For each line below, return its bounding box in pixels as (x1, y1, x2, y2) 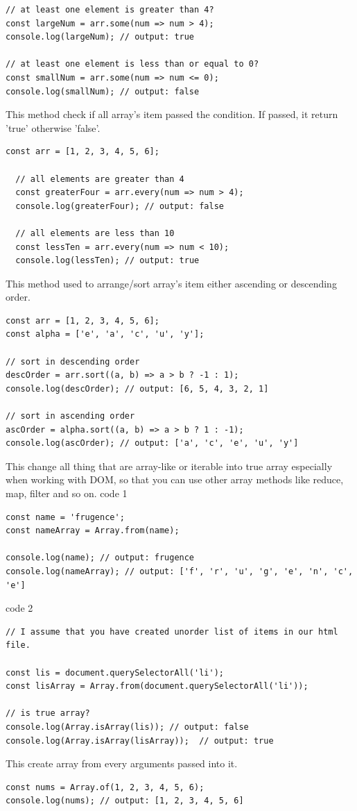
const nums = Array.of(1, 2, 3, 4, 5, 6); (6, 782, 204, 792)
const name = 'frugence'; (6, 512, 125, 522)
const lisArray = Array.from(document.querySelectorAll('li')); (6, 681, 308, 692)
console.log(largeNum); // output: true (6, 32, 195, 42)
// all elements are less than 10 (15, 228, 175, 238)
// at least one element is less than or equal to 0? (6, 59, 259, 69)
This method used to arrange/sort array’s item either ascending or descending (6, 276, 337, 290)
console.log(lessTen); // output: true (15, 256, 200, 266)
